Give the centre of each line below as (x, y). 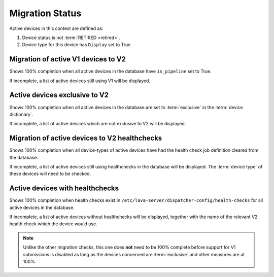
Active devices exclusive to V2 (59, 95)
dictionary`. (21, 114)
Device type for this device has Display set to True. (77, 45)
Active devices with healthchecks (64, 188)
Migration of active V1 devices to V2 (68, 59)
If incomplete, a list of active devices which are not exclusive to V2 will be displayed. (98, 124)
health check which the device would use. (53, 224)
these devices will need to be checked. (50, 174)
